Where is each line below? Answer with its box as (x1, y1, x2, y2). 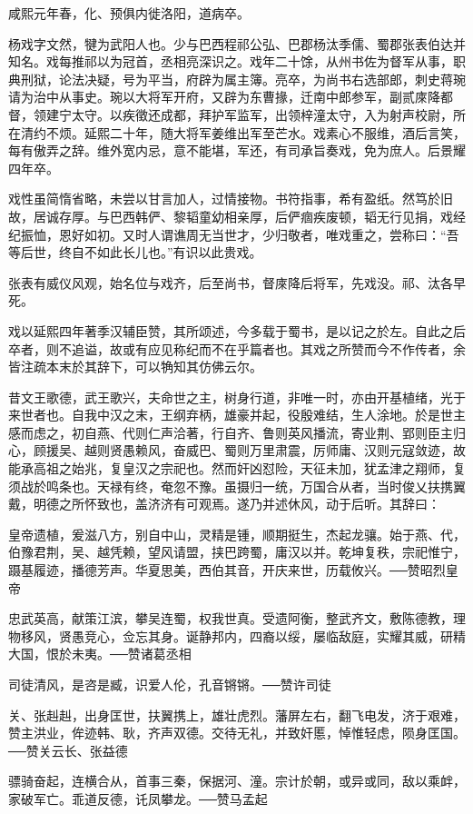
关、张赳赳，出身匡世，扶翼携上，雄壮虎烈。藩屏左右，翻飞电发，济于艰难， (8, 705, 466, 724)
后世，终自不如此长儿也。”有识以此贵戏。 (20, 243, 262, 262)
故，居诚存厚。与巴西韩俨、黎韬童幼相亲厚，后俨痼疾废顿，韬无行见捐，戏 (8, 206, 453, 225)
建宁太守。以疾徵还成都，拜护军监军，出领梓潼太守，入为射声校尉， (45, 104, 453, 124)
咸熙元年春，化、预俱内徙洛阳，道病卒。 (8, 4, 250, 22)
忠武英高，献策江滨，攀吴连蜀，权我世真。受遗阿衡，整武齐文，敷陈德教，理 (8, 609, 466, 628)
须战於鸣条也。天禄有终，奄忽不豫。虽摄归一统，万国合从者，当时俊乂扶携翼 (8, 476, 466, 495)
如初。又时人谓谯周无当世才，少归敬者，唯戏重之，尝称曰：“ (84, 224, 447, 243)
